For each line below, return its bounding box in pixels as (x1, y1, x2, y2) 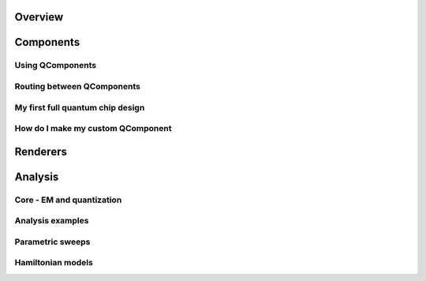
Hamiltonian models (14, 257, 94, 268)
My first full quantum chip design (14, 102, 145, 113)
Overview (14, 10, 64, 24)
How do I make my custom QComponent (14, 123, 172, 134)
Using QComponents (14, 60, 97, 71)
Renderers (14, 144, 67, 158)
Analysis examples (14, 215, 89, 227)
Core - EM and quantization (14, 194, 122, 205)
